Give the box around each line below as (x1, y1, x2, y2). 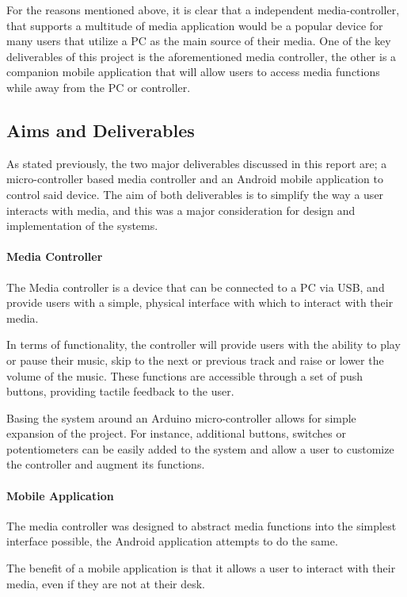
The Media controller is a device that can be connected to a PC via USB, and (6, 278, 385, 295)
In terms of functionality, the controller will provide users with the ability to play (6, 336, 401, 353)
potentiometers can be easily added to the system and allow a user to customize (6, 440, 394, 457)
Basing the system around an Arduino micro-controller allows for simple (6, 409, 356, 426)
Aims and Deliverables (6, 117, 195, 142)
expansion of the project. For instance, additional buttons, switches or (6, 425, 346, 442)
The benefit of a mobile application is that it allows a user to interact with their (6, 560, 396, 576)
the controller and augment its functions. (6, 456, 205, 473)
